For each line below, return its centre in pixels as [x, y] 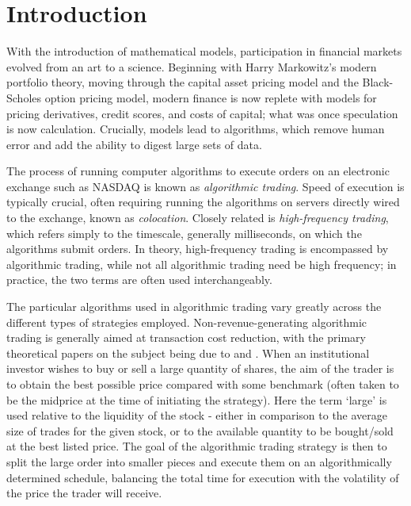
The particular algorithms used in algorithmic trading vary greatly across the [194, 307]
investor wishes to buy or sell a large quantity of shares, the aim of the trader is [200, 368]
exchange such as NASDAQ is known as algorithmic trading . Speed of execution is [205, 186]
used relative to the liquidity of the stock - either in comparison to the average [197, 415]
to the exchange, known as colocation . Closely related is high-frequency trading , [198, 218]
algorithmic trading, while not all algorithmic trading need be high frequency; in [202, 264]
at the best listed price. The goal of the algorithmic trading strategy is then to [197, 446]
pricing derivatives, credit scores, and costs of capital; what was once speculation [202, 113]
